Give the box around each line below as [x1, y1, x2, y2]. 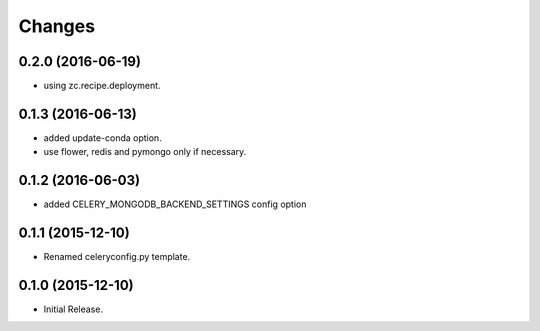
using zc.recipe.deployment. [43, 80, 161, 92]
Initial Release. [43, 303, 104, 315]
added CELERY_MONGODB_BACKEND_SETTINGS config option [43, 198, 307, 210]
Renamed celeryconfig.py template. [43, 251, 191, 263]
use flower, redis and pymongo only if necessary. [43, 146, 247, 158]
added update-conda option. [43, 131, 162, 144]
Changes [18, 15, 95, 37]
